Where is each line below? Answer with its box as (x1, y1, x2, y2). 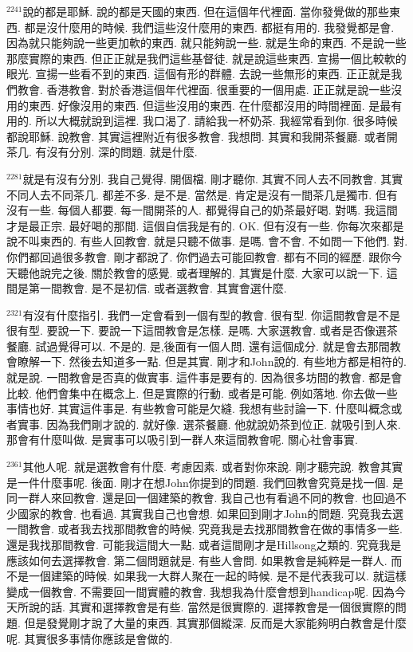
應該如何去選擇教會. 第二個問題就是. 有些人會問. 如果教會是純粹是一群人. (6, 552, 387, 568)
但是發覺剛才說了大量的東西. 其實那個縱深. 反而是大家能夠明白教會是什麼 (24, 614, 407, 630)
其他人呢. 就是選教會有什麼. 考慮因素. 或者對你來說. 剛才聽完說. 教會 (22, 458, 381, 475)
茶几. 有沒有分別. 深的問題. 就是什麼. (6, 143, 198, 160)
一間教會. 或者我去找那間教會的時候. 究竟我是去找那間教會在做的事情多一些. (6, 520, 403, 537)
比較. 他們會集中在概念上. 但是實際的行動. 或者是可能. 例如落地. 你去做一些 (6, 384, 398, 401)
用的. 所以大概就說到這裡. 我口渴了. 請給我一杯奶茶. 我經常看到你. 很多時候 (6, 112, 398, 129)
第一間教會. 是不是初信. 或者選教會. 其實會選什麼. (28, 280, 287, 297)
